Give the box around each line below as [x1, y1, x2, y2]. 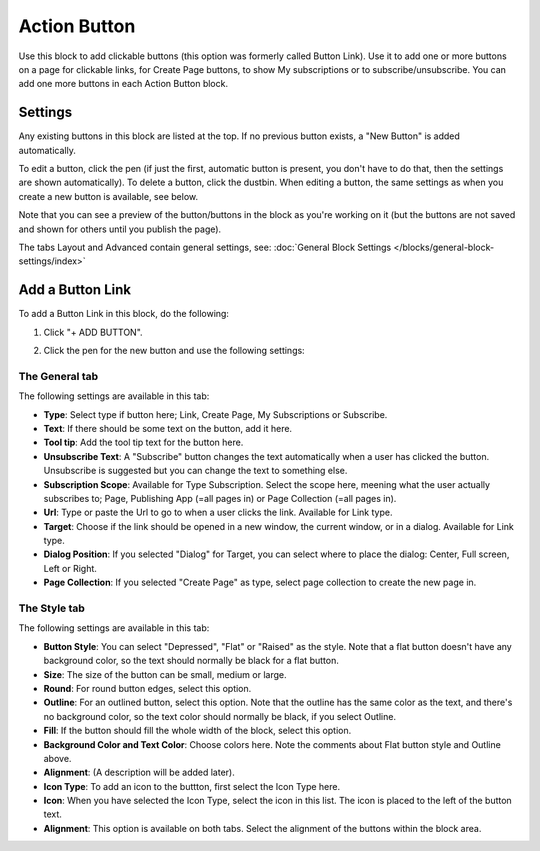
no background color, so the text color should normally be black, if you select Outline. [43, 710, 397, 722]
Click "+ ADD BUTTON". [43, 326, 144, 338]
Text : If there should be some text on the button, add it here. [43, 422, 293, 434]
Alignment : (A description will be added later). [43, 766, 235, 779]
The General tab [18, 369, 99, 383]
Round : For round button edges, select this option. [43, 682, 252, 694]
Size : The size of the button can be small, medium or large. [43, 668, 287, 680]
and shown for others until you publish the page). [18, 223, 222, 235]
